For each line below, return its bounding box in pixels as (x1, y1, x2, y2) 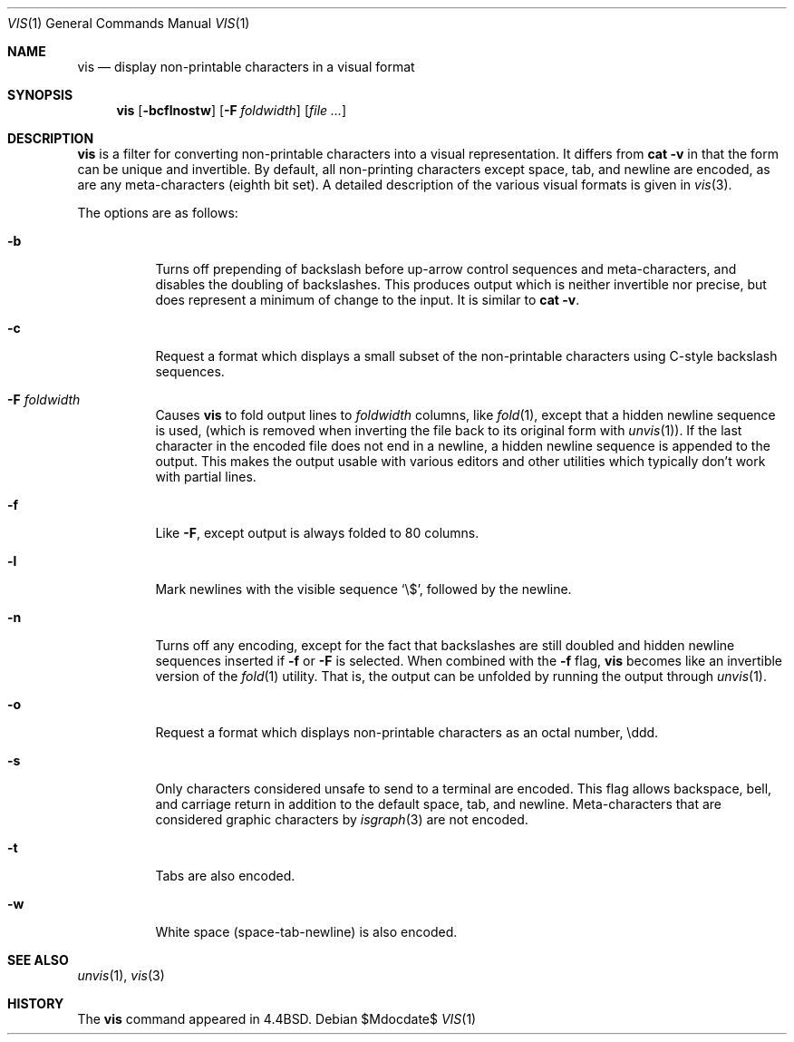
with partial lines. (155, 469, 257, 484)
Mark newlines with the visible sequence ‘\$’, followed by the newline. (155, 581, 572, 597)
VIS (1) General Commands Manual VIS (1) (7, 15, 250, 31)
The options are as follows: (77, 205, 238, 220)
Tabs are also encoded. (155, 868, 295, 883)
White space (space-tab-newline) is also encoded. (155, 924, 458, 940)
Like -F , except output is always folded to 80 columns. (155, 525, 479, 540)
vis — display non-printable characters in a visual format (77, 59, 415, 74)
